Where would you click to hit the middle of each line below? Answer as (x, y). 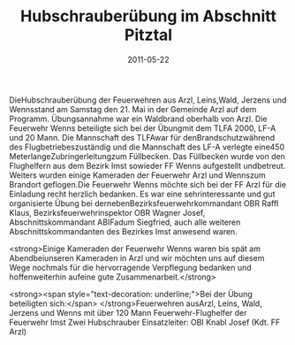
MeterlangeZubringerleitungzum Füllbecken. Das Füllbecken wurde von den (147, 156)
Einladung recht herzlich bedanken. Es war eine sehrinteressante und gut (142, 194)
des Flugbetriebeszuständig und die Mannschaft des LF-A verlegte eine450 (147, 147)
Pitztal (148, 35)
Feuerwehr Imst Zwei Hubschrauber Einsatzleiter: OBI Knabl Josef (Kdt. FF (145, 322)
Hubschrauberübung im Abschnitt (148, 16)
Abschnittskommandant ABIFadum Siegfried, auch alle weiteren (125, 222)
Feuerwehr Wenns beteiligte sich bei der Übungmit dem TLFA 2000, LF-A (143, 128)
